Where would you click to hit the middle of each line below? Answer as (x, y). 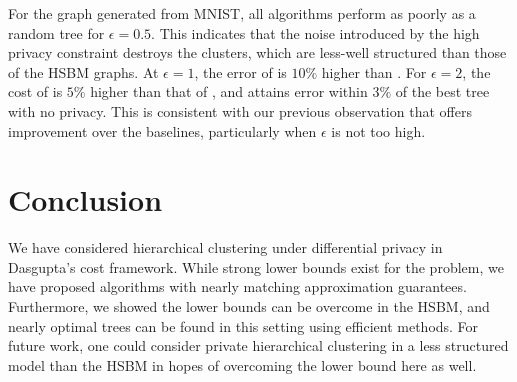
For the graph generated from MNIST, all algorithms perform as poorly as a (242, 13)
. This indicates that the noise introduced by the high (315, 32)
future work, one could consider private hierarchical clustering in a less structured (258, 345)
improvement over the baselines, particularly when (162, 130)
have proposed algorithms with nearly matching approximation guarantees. (237, 286)
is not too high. (378, 130)
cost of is (35, 91)
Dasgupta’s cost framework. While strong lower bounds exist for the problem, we (256, 266)
